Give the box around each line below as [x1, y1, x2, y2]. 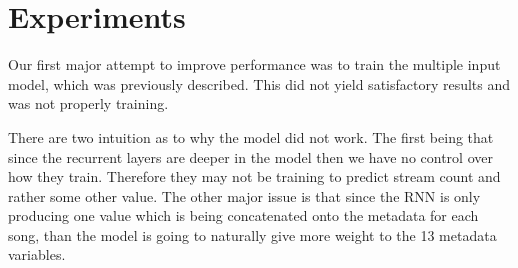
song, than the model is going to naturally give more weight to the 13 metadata [8, 224, 497, 245]
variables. [8, 244, 66, 265]
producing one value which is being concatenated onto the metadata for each [8, 205, 479, 226]
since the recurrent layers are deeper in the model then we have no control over [8, 146, 493, 167]
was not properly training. [8, 93, 169, 114]
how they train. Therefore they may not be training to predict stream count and [8, 166, 501, 187]
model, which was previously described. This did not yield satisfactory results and [8, 73, 511, 94]
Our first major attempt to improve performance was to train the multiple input [8, 54, 501, 75]
